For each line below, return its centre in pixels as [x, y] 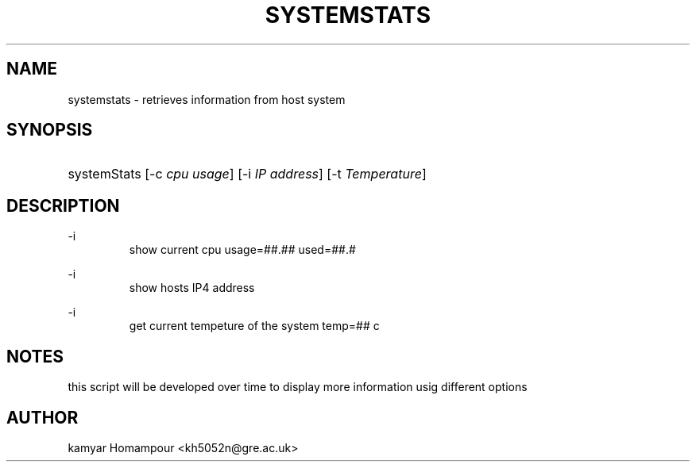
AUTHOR [43, 417]
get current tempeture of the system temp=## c [254, 326]
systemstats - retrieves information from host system [207, 99]
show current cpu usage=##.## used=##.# [242, 250]
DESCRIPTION [63, 205]
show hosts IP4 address [192, 288]
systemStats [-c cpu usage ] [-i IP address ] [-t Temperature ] [247, 174]
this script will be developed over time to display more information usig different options [298, 387]
